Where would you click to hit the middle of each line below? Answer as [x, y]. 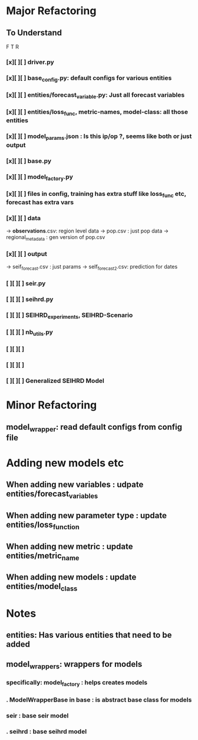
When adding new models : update [71, 577]
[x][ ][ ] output [27, 254]
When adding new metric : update [70, 546]
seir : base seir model [37, 715]
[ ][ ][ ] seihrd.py [30, 299]
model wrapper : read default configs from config [94, 428]
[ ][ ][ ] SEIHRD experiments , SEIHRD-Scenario [70, 316]
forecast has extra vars [40, 202]
